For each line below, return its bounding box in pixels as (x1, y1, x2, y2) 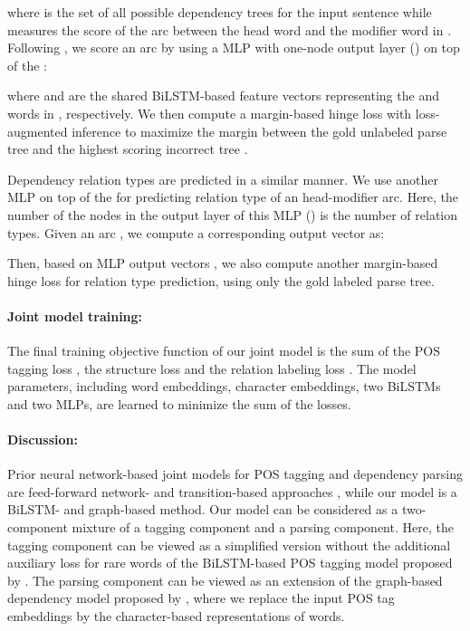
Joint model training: (7, 306, 143, 325)
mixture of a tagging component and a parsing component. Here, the (72, 518, 454, 537)
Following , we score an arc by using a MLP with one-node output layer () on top (7, 38, 460, 57)
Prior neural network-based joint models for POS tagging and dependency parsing (7, 464, 463, 483)
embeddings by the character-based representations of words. (7, 607, 345, 626)
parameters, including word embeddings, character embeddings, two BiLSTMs (7, 377, 441, 396)
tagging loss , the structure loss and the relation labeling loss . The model (7, 359, 417, 378)
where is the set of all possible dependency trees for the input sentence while (7, 3, 432, 21)
